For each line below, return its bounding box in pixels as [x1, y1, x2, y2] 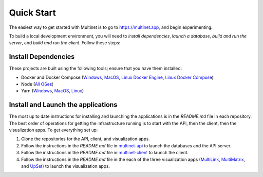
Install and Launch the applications [9, 101, 118, 109]
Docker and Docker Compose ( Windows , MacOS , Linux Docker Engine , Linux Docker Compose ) [21, 74, 214, 80]
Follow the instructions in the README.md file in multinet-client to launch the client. [21, 150, 188, 156]
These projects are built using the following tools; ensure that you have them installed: [9, 66, 182, 71]
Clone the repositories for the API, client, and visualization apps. [21, 136, 150, 142]
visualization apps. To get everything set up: [9, 127, 98, 133]
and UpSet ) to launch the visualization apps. [21, 163, 110, 169]
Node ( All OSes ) [21, 81, 54, 87]
